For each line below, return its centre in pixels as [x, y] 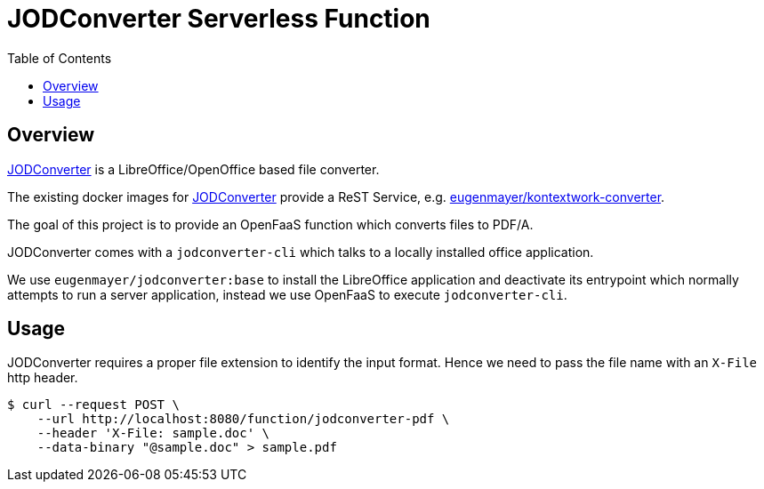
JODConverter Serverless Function [219, 19]
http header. [43, 378]
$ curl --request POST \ [93, 405]
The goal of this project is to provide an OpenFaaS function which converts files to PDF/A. [270, 224]
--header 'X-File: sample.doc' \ [153, 433]
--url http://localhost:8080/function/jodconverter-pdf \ [243, 419]
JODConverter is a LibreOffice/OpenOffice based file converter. [193, 169]
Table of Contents [60, 58]
